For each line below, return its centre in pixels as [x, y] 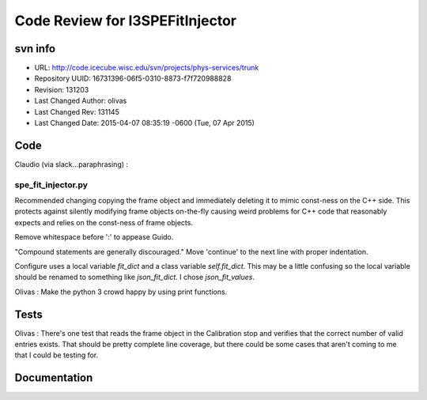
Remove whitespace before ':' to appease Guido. [94, 237]
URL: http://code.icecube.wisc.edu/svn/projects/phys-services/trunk [147, 68]
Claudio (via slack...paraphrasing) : [72, 164]
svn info [35, 49]
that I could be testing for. [57, 355]
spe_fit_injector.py [51, 184]
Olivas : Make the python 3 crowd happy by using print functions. [121, 292]
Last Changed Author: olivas [81, 101]
